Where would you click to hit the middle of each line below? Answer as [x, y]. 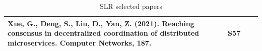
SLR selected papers [131, 6]
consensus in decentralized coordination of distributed [104, 33]
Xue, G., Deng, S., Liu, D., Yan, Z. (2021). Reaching [101, 23]
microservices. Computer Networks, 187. [80, 42]
